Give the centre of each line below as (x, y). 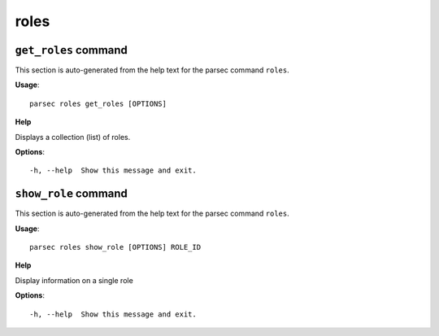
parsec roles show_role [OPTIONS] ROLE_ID (115, 247)
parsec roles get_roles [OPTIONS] (98, 103)
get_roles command (71, 50)
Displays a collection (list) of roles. (73, 137)
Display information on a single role (74, 280)
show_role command (71, 194)
